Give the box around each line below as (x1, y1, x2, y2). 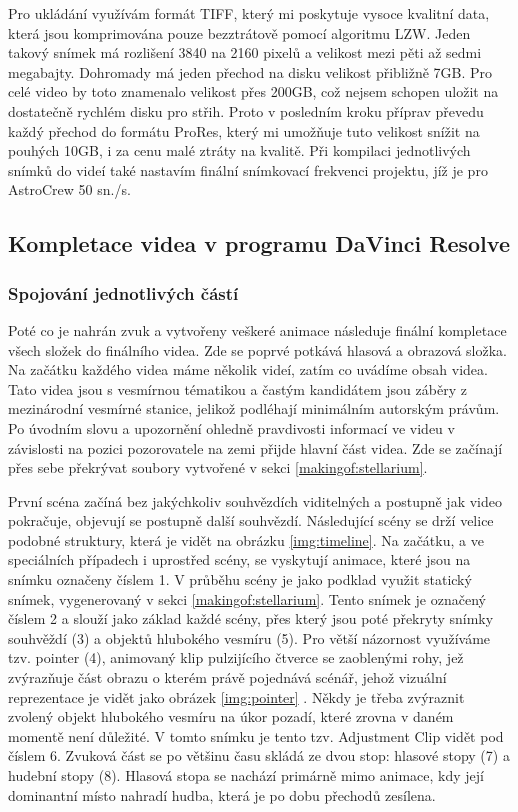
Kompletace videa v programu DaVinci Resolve (8, 228, 510, 259)
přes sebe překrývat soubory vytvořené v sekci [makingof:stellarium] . (8, 457, 428, 478)
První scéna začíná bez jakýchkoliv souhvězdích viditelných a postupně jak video (8, 490, 502, 511)
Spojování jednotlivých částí (8, 280, 239, 305)
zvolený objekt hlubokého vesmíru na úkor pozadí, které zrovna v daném (8, 706, 454, 727)
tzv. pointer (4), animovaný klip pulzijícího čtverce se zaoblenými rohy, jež (8, 647, 464, 668)
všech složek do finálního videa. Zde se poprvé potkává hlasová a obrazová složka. (8, 339, 507, 360)
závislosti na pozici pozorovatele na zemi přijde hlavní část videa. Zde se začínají (8, 437, 503, 458)
